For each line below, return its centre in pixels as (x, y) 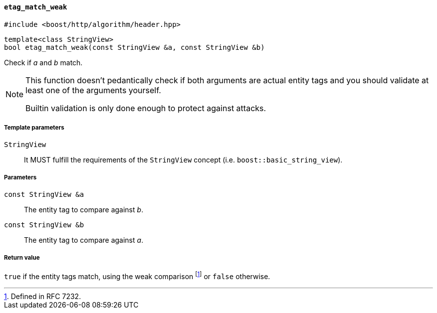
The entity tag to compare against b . (84, 210)
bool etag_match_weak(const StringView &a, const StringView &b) (134, 47)
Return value (22, 257)
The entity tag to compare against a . (84, 240)
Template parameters (34, 128)
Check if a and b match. (43, 62)
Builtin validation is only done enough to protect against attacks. (146, 108)
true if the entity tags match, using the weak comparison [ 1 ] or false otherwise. (137, 275)
